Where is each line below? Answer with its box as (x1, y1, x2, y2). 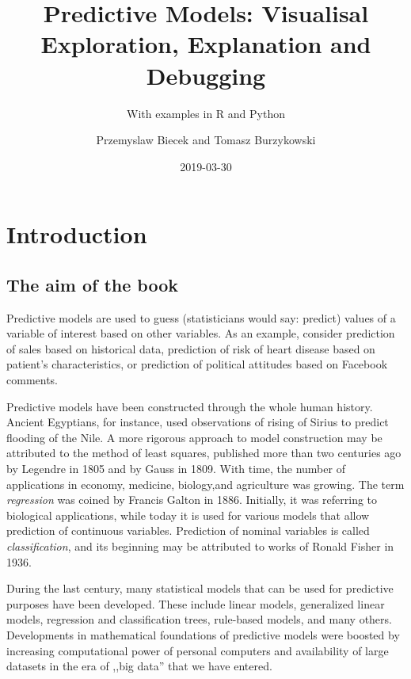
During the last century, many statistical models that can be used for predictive (6, 580, 394, 597)
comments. (6, 372, 59, 388)
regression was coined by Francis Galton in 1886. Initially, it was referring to (6, 491, 378, 508)
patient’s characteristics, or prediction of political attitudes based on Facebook (6, 356, 388, 372)
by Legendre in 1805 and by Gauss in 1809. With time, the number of (6, 460, 345, 477)
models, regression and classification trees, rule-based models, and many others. (6, 611, 392, 628)
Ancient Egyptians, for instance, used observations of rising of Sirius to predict (6, 414, 389, 430)
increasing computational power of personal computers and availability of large (6, 642, 389, 658)
